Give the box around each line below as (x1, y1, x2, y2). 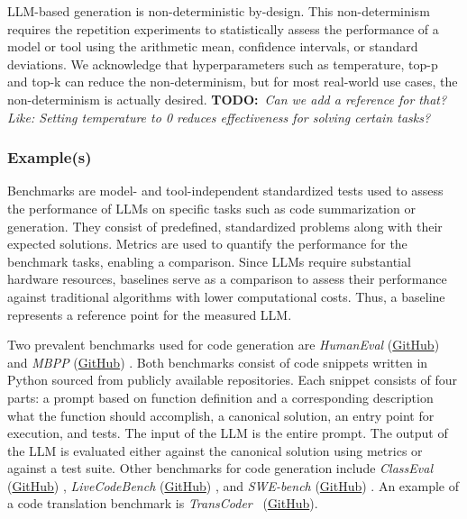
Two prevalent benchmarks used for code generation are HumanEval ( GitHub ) (7, 335, 440, 354)
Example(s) (7, 146, 92, 168)
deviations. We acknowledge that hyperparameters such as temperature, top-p (7, 54, 438, 73)
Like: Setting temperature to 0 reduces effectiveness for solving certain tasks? (7, 107, 431, 126)
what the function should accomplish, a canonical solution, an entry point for (7, 405, 435, 424)
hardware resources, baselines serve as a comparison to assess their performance (7, 269, 447, 288)
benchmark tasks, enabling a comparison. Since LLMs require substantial (7, 251, 411, 270)
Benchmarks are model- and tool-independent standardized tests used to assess (7, 181, 444, 200)
